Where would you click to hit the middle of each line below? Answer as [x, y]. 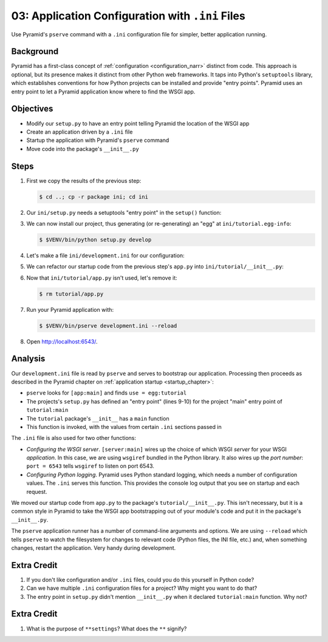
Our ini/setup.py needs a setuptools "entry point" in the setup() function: [124, 212]
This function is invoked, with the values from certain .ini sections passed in [124, 427]
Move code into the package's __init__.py [83, 149]
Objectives [32, 109]
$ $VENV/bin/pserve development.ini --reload [108, 326]
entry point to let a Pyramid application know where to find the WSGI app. [103, 92]
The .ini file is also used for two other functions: [74, 438]
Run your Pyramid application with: [70, 309]
